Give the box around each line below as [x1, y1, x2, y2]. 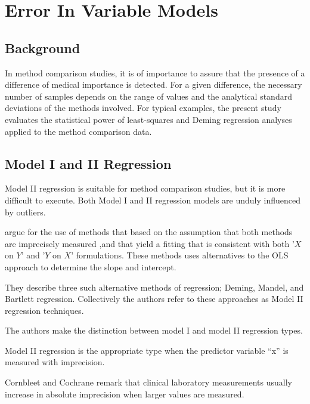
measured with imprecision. [5, 356, 105, 368]
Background [5, 38, 80, 57]
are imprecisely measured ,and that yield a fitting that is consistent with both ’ [5, 237, 294, 249]
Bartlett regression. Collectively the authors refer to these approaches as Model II [5, 292, 303, 305]
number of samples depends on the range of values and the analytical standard [5, 90, 292, 102]
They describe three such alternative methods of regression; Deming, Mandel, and [5, 280, 304, 293]
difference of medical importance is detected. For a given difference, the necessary [5, 78, 302, 91]
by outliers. [5, 205, 46, 218]
